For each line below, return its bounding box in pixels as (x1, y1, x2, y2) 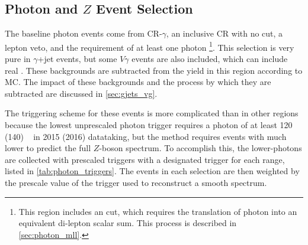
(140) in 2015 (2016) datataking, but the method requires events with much (5, 130, 287, 142)
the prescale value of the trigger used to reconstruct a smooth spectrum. (5, 176, 267, 188)
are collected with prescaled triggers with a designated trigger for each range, (5, 153, 285, 165)
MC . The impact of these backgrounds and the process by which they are (5, 76, 271, 88)
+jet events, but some (37, 53, 117, 65)
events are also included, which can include (131, 53, 288, 65)
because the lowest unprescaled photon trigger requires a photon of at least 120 (5, 119, 293, 131)
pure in (5, 53, 31, 65)
